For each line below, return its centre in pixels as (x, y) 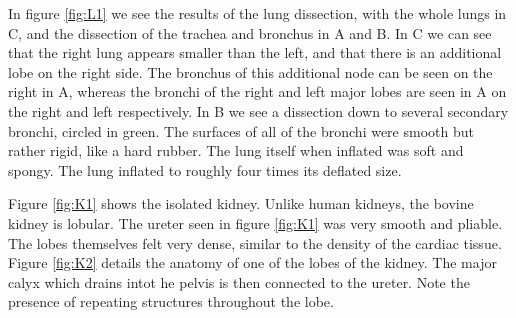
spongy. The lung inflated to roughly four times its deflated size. (205, 169)
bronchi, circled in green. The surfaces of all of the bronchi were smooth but (241, 130)
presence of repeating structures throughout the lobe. (171, 301)
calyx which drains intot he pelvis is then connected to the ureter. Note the (239, 281)
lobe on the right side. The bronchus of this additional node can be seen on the (250, 71)
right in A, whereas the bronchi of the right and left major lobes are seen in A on (257, 91)
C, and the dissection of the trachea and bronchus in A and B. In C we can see (250, 32)
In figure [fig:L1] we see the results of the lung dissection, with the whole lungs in (257, 13)
